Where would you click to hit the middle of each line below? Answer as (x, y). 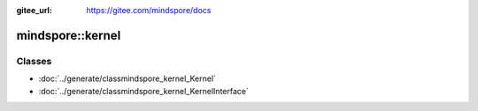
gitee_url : (35, 10)
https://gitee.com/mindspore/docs (149, 10)
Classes (34, 61)
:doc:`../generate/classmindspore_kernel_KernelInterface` (144, 91)
